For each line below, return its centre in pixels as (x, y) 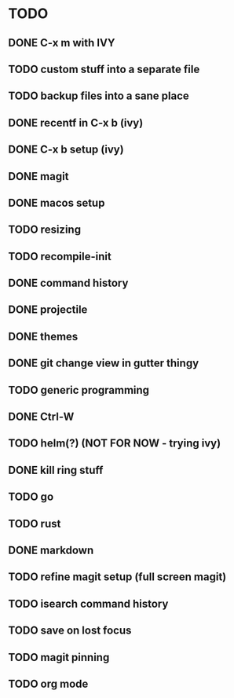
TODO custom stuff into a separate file (104, 69)
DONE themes (43, 336)
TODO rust (35, 523)
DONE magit (38, 176)
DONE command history (68, 283)
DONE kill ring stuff (56, 470)
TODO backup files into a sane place (99, 96)
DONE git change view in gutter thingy (104, 364)
